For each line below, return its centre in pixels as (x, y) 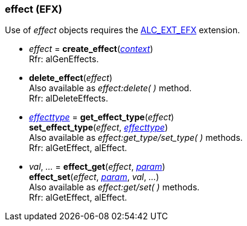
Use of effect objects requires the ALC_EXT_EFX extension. (123, 30)
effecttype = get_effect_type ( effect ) (102, 117)
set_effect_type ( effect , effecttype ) (98, 128)
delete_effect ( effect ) (71, 78)
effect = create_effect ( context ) (91, 49)
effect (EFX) (34, 9)
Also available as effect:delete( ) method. (111, 88)
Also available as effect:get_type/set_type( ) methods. (136, 138)
